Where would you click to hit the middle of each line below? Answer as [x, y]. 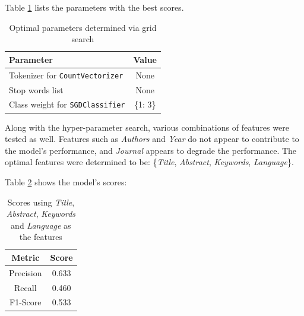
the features [41, 237]
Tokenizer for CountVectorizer [66, 75]
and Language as [41, 225]
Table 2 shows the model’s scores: [66, 181]
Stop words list [36, 89]
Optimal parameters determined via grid [83, 27]
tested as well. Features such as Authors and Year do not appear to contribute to [152, 139]
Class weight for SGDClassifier [67, 104]
